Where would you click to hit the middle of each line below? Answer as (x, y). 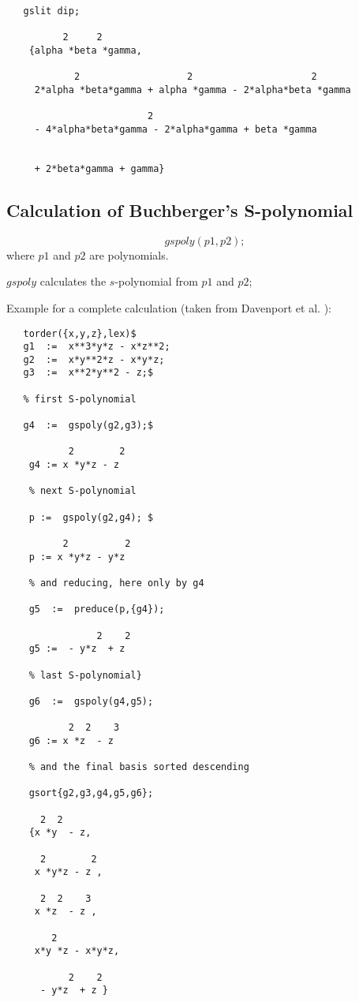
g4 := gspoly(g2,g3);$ (88, 426)
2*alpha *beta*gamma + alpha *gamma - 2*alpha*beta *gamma (193, 90)
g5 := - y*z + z (77, 649)
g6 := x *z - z (71, 740)
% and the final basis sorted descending (139, 767)
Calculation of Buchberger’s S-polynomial (180, 209)
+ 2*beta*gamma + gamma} (99, 168)
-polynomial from (156, 281)
